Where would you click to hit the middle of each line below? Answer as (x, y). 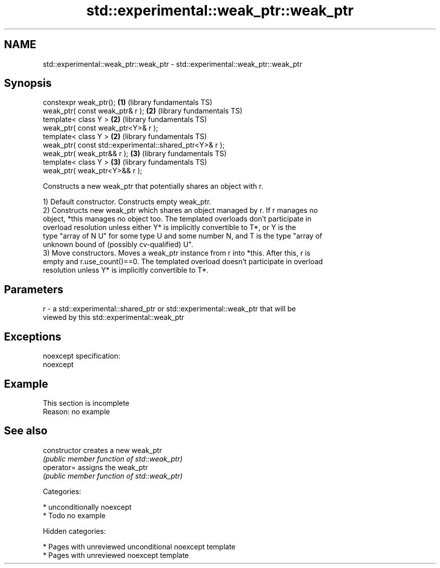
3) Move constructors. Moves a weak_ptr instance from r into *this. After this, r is (177, 253)
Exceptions (33, 336)
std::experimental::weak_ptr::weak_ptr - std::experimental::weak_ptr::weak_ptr (173, 64)
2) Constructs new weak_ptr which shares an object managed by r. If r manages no (180, 210)
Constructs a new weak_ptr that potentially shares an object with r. (153, 186)
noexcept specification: (82, 356)
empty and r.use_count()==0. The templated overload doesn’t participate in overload (183, 262)
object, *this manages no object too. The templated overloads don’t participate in (177, 219)
